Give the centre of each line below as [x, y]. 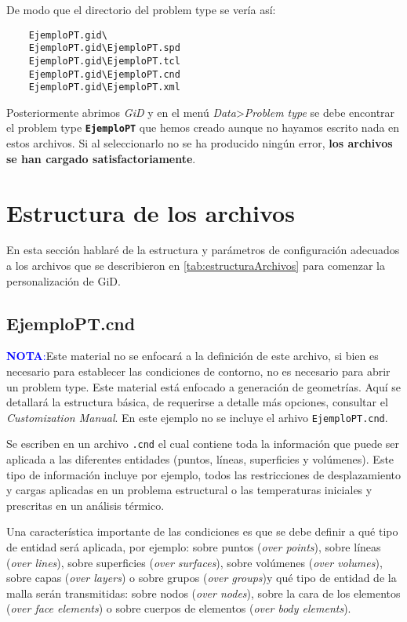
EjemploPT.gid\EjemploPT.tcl [104, 61]
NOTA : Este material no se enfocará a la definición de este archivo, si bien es [193, 356]
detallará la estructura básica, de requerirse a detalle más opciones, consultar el [197, 402]
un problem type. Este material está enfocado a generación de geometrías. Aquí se [204, 386]
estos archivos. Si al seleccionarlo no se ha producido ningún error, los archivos [200, 143]
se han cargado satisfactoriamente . [101, 158]
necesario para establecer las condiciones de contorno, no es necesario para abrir [198, 371]
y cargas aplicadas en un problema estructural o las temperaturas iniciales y [189, 490]
